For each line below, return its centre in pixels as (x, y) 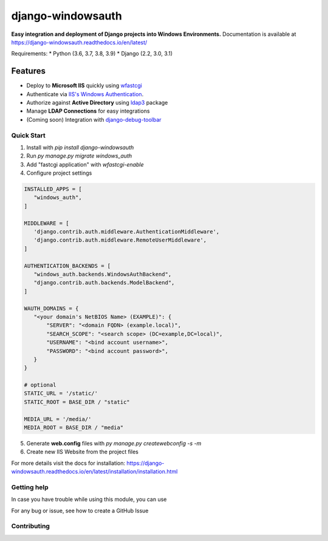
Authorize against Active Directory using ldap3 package (97, 103)
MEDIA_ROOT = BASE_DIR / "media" (74, 428)
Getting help (30, 487)
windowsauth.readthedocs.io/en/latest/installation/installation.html (94, 472)
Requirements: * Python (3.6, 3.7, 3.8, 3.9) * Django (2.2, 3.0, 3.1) (92, 54)
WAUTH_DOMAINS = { (51, 308)
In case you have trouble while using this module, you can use (89, 500)
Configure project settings (59, 173)
